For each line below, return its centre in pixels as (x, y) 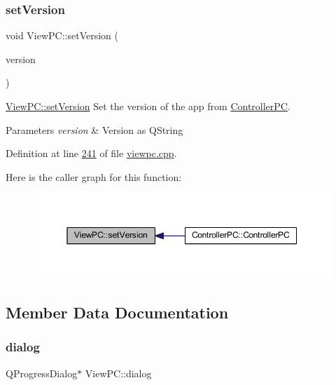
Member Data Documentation (117, 312)
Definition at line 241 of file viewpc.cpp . (91, 153)
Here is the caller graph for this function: (94, 176)
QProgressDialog (42, 373)
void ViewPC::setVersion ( (62, 35)
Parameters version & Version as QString (94, 129)
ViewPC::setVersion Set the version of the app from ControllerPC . (148, 106)
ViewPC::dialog (118, 373)
